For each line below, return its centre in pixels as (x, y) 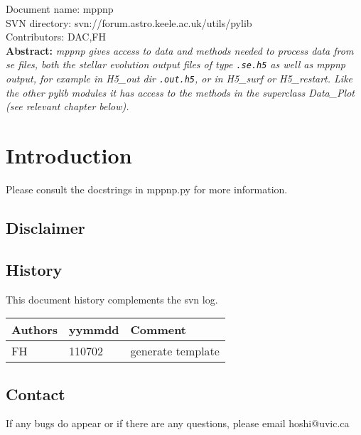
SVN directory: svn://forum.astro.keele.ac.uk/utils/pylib (129, 22)
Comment (158, 330)
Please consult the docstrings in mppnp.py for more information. (147, 189)
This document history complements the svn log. (112, 299)
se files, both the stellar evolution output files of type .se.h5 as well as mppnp (176, 64)
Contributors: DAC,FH (56, 37)
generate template (175, 351)
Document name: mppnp (60, 9)
